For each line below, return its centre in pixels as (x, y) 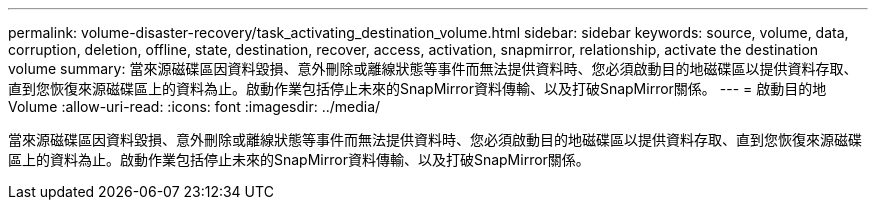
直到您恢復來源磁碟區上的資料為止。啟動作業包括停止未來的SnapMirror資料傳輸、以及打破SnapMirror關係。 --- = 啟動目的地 (417, 88)
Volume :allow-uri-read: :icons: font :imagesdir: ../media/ (194, 106)
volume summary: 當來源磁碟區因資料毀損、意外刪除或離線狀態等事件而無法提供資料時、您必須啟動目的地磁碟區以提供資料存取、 (433, 68)
